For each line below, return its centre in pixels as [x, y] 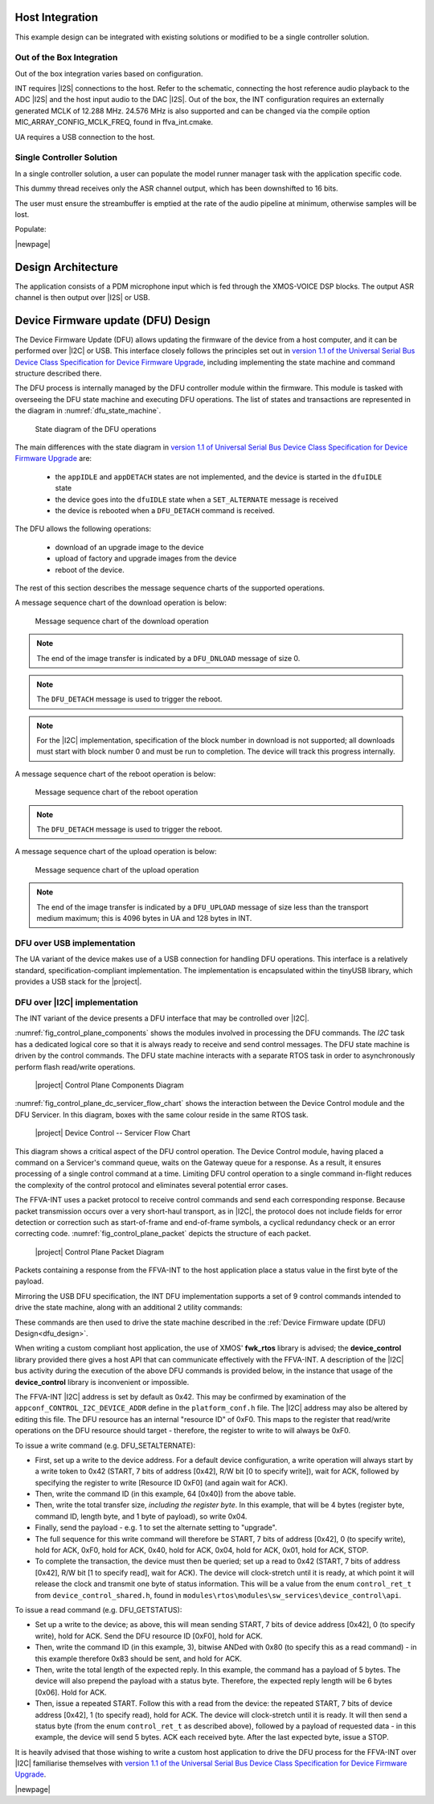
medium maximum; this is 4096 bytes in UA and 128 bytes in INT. [144, 918]
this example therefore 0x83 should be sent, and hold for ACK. [139, 1658]
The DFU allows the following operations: [83, 529]
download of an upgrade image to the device [129, 547]
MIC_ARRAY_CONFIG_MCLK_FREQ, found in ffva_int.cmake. [114, 122]
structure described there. [58, 373]
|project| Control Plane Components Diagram [109, 1085]
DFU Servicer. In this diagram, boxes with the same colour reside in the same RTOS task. [162, 1115]
